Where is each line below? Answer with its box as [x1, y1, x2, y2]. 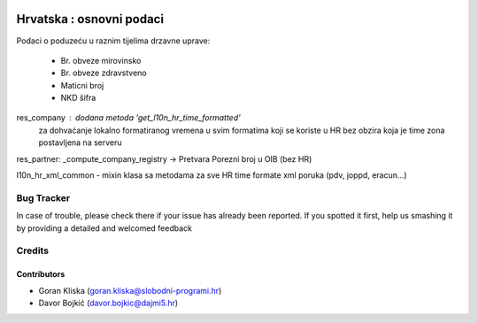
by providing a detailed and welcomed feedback [16, 222, 192, 234]
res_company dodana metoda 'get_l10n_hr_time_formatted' [16, 112, 241, 123]
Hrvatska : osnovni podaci [16, 12, 164, 27]
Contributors [16, 269, 66, 280]
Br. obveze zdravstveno [60, 67, 147, 79]
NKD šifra [60, 93, 96, 104]
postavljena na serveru [38, 137, 123, 148]
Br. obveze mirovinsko [60, 55, 142, 65]
